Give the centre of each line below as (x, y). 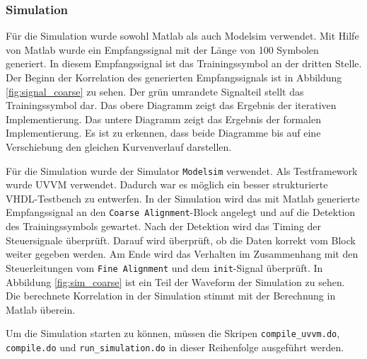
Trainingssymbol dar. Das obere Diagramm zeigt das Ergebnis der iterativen (171, 105)
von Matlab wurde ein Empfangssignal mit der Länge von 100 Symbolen (162, 49)
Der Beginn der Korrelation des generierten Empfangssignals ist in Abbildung (174, 77)
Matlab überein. (41, 309)
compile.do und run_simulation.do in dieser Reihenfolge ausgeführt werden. (175, 347)
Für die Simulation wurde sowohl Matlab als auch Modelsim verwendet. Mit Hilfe (182, 36)
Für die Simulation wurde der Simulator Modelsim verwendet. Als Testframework (182, 170)
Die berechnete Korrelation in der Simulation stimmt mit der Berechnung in (171, 296)
